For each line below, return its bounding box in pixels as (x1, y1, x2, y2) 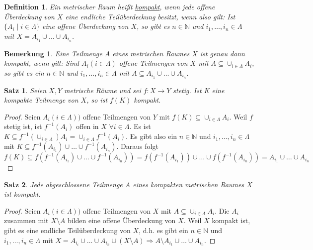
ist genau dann (200, 48, 245, 58)
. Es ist (129, 121, 151, 131)
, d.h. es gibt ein (139, 225, 188, 236)
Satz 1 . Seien (4, 85, 47, 95)
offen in (76, 121, 99, 131)
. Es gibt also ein (126, 131, 177, 141)
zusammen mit (4, 215, 49, 226)
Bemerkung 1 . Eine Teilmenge (4, 48, 102, 58)
